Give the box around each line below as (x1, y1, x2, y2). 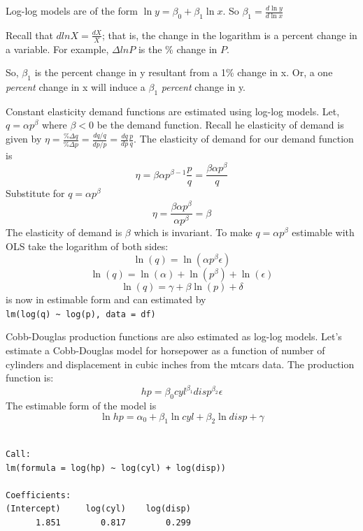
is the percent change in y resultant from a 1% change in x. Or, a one (34, 65, 333, 80)
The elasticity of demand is (6, 224, 122, 239)
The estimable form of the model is (6, 398, 157, 413)
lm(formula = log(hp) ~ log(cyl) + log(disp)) (6, 463, 226, 473)
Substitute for (6, 186, 65, 201)
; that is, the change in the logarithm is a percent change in (101, 27, 357, 42)
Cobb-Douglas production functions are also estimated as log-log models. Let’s (6, 329, 342, 344)
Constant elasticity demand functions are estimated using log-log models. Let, (6, 103, 340, 118)
